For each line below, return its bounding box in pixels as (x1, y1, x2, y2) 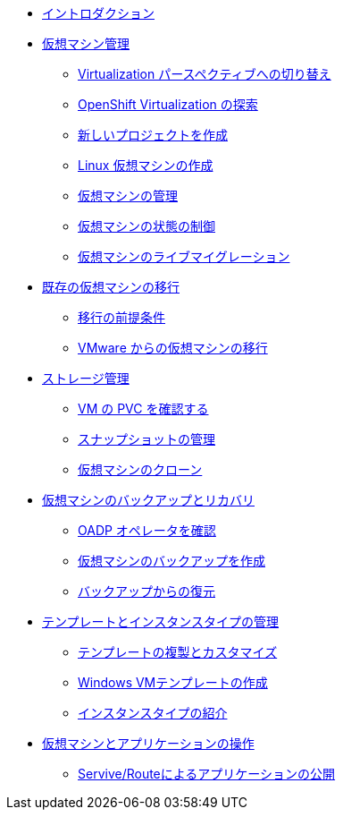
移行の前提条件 (78, 310, 165, 325)
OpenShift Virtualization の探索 (78, 97, 258, 112)
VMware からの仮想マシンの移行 (78, 340, 268, 355)
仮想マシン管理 (42, 36, 130, 51)
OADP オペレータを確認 (78, 523, 216, 538)
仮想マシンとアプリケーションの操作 (42, 736, 255, 751)
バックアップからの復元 (78, 583, 215, 599)
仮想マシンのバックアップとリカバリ (42, 492, 255, 507)
